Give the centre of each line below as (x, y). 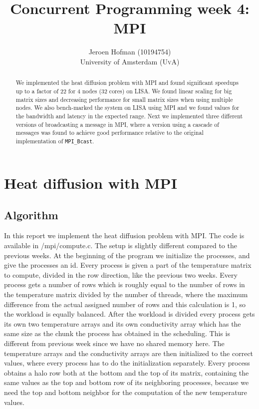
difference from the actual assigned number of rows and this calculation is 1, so (125, 304)
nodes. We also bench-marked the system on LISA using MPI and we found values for (128, 108)
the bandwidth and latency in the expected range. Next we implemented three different (129, 116)
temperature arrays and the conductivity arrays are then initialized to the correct (129, 353)
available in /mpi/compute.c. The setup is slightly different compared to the (121, 245)
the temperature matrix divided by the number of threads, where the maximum (126, 294)
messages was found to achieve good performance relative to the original (110, 133)
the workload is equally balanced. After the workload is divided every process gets (129, 314)
